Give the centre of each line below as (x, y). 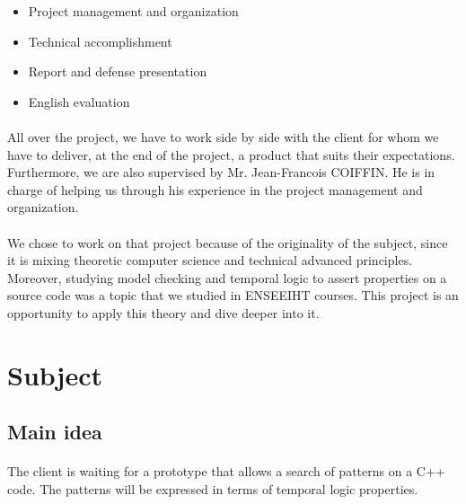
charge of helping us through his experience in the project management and (215, 189)
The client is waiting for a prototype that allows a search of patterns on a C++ (226, 471)
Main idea (55, 432)
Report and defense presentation (118, 71)
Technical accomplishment (100, 41)
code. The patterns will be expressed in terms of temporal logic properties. (213, 488)
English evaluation (79, 101)
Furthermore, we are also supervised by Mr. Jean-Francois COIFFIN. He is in (221, 172)
